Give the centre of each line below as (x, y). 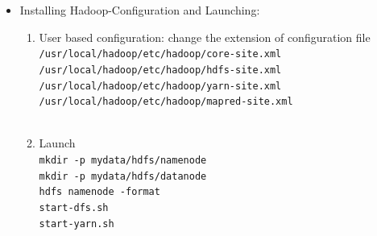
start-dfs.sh (74, 207)
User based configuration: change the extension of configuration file (205, 37)
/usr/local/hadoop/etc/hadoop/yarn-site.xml (160, 86)
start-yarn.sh (77, 224)
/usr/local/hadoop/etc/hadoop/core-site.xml (160, 54)
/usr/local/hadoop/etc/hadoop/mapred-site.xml (166, 102)
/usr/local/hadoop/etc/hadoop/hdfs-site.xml (160, 70)
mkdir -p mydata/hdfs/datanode (123, 176)
